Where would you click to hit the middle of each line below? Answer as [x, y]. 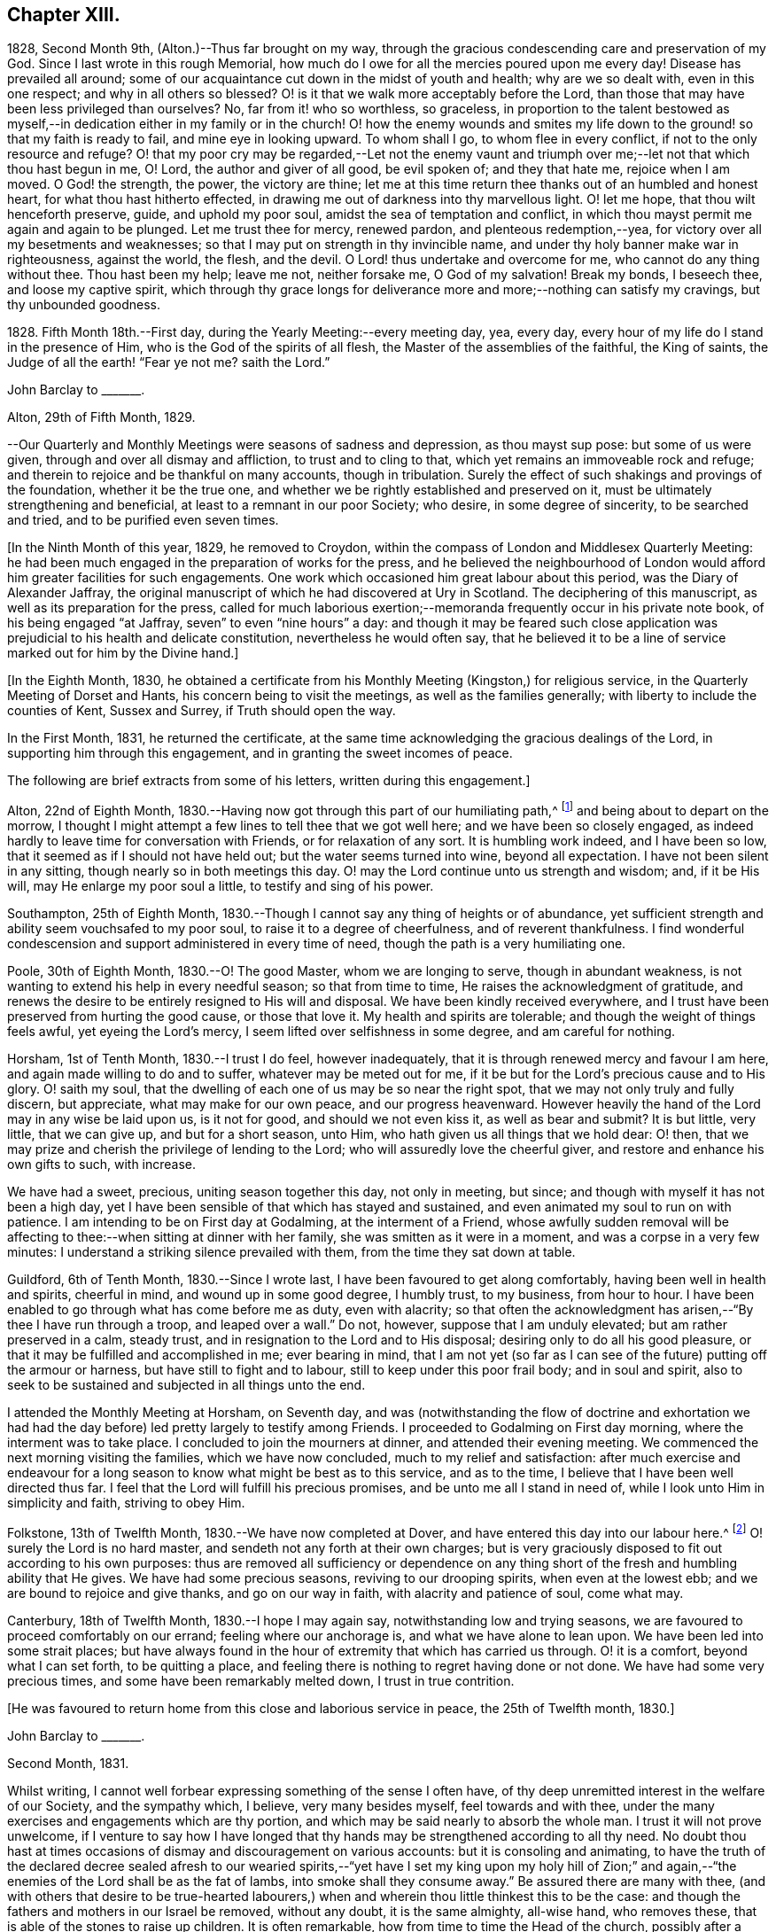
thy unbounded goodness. [84, 305]
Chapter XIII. [64, 15]
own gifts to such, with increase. [102, 1165]
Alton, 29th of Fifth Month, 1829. [101, 417]
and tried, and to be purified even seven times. [143, 520]
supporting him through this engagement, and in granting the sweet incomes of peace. [260, 753]
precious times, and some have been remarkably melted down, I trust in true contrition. [261, 1680]
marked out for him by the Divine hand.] [123, 653]
